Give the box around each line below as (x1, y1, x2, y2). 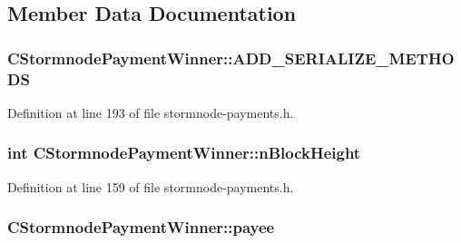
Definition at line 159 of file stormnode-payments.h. (7, 177, 294, 196)
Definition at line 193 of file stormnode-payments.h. (7, 102, 294, 121)
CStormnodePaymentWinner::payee (7, 216, 275, 238)
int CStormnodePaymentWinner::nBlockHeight (7, 141, 361, 164)
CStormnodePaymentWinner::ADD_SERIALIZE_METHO (7, 46, 455, 69)
